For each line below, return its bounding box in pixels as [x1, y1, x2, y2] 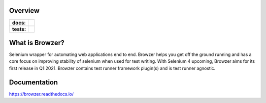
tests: [12, 26, 26, 32]
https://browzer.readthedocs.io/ [9, 91, 74, 97]
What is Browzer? [9, 38, 65, 47]
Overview [9, 6, 40, 15]
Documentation [9, 78, 58, 86]
